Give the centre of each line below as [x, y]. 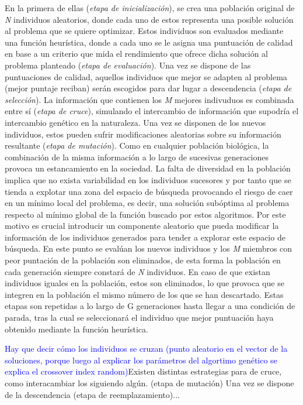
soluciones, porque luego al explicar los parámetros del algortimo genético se [141, 360]
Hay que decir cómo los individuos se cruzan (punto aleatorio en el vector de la [146, 349]
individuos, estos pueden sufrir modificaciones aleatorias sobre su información [143, 134]
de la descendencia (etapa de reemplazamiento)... [92, 394]
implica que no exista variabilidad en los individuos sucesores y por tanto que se [148, 179]
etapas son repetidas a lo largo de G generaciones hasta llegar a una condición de [150, 306]
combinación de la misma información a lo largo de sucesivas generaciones [137, 157]
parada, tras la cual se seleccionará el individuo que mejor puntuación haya [139, 318]
